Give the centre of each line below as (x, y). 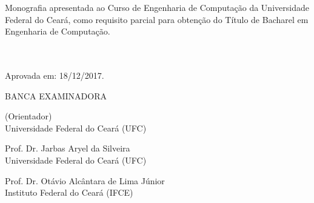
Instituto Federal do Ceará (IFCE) (69, 192)
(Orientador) (28, 116)
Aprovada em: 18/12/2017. (55, 75)
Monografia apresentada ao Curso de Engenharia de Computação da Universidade (157, 7)
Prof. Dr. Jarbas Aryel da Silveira (68, 148)
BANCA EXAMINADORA (56, 95)
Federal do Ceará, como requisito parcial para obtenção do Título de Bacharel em (157, 19)
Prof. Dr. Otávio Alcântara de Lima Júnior (85, 180)
